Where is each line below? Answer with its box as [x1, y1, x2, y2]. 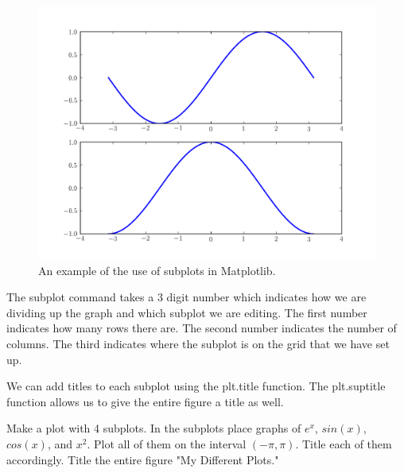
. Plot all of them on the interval [87, 435, 247, 452]
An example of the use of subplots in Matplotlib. [38, 262, 276, 278]
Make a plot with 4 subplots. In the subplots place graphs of [6, 420, 301, 436]
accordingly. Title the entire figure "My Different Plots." [6, 451, 279, 467]
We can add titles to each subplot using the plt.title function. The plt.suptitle [6, 378, 386, 394]
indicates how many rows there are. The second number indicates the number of [6, 320, 397, 336]
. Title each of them [295, 435, 392, 452]
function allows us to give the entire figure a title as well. [6, 393, 284, 409]
